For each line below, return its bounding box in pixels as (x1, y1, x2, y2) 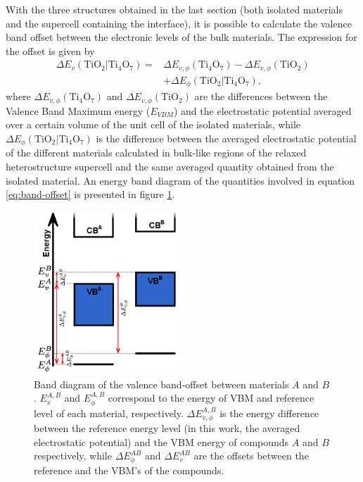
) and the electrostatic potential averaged (173, 103, 352, 118)
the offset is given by (6, 43, 95, 58)
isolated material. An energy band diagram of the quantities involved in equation (6, 173, 355, 187)
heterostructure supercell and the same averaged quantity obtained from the (6, 159, 334, 174)
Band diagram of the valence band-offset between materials (34, 376, 289, 391)
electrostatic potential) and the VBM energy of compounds (34, 434, 289, 449)
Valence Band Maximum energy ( (6, 103, 151, 118)
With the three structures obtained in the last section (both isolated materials (6, 2, 343, 16)
